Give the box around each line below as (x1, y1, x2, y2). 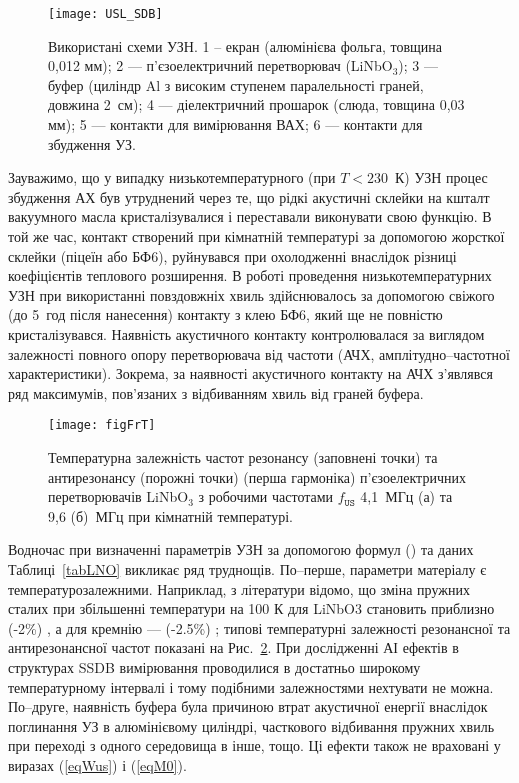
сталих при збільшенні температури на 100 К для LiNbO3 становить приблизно (8, 598, 495, 619)
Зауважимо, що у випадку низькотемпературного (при (8, 167, 336, 188)
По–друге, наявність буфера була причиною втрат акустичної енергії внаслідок (8, 696, 488, 717)
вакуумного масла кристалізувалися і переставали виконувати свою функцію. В (8, 206, 492, 227)
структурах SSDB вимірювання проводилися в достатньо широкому (8, 656, 421, 677)
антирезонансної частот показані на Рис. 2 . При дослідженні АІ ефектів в (8, 637, 459, 658)
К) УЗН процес (395, 167, 488, 188)
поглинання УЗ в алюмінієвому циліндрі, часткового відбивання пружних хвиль (8, 715, 495, 736)
